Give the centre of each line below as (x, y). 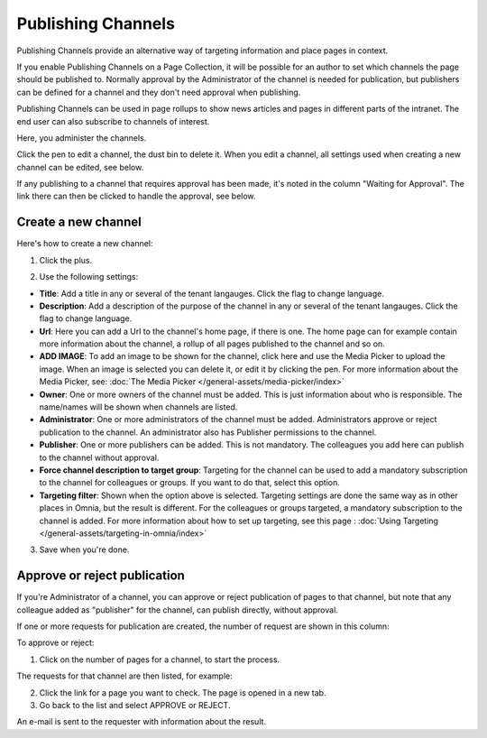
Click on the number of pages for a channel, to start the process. (160, 660)
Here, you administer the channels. (82, 138)
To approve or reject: (55, 643)
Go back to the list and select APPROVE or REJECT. (135, 705)
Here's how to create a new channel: (85, 244)
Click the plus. (66, 260)
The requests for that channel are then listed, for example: (125, 676)
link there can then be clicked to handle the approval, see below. (136, 196)
